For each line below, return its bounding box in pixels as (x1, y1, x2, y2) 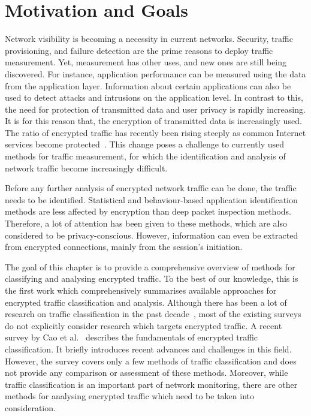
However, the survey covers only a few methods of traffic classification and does (5, 354, 297, 367)
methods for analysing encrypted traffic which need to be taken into (5, 390, 254, 402)
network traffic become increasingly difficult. (5, 161, 168, 174)
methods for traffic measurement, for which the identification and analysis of (5, 150, 286, 162)
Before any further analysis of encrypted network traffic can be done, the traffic (5, 182, 297, 194)
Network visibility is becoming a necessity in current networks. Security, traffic (5, 32, 293, 45)
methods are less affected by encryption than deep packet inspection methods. (5, 205, 291, 218)
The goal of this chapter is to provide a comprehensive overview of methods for (5, 260, 295, 273)
